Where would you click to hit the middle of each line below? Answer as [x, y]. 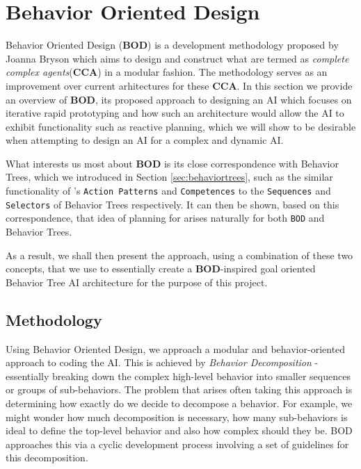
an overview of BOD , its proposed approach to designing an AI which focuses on [179, 99]
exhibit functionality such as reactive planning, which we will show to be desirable [181, 126]
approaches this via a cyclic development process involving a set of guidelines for [177, 444]
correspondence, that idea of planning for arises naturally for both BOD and [165, 218]
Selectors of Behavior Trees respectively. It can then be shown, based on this [173, 204]
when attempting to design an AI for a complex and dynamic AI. [145, 140]
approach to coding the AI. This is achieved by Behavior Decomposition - [162, 362]
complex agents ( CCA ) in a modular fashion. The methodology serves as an [167, 72]
